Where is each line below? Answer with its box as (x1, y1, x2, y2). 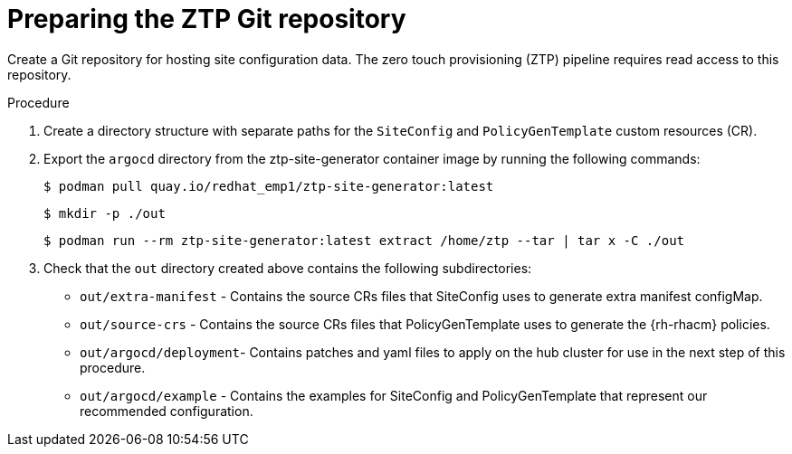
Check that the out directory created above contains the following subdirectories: (43, 260, 532, 276)
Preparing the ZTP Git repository (7, 4, 406, 34)
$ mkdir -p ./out (43, 205, 166, 221)
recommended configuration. (80, 402, 253, 419)
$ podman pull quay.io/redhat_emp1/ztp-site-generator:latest (43, 178, 494, 194)
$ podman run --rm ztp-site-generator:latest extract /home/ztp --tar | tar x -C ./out (43, 232, 685, 248)
